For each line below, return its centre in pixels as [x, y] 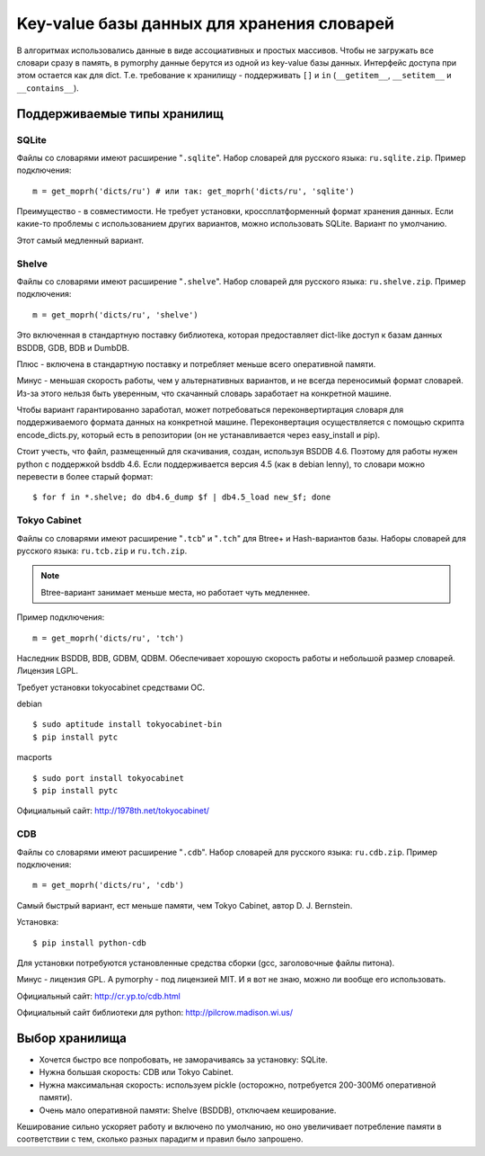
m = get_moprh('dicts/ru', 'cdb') [108, 885]
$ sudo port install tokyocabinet [108, 778]
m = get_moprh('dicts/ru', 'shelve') [116, 314]
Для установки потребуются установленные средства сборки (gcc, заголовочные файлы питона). [206, 963]
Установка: [38, 922]
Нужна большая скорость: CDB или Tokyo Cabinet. [136, 1072]
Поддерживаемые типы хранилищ [120, 114]
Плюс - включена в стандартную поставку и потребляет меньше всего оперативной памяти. [196, 363]
